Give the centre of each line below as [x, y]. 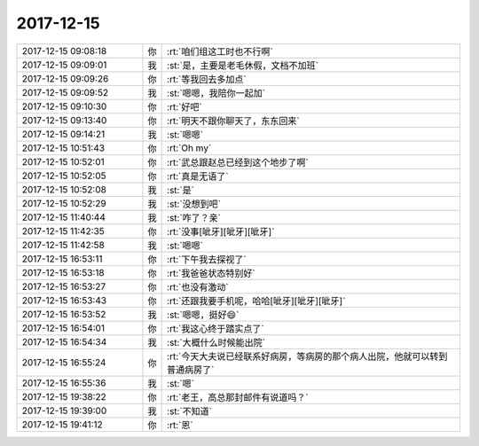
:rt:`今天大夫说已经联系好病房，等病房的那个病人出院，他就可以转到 [307, 356]
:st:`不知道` [190, 411]
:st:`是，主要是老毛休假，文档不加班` [243, 65]
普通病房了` [191, 370]
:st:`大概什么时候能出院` [216, 342]
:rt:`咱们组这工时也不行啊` [220, 51]
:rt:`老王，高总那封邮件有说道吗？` [238, 397]
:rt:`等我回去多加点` [207, 79]
